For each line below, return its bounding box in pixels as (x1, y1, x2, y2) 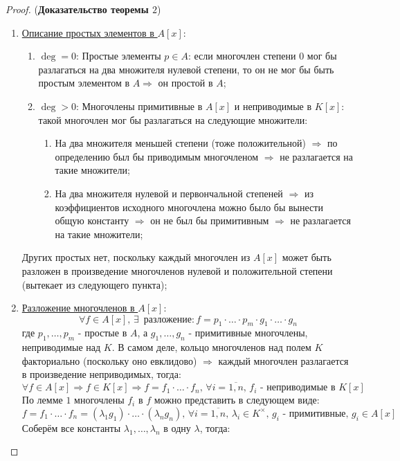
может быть (282, 250, 331, 264)
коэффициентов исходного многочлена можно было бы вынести (55, 199, 323, 214)
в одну (163, 420, 191, 435)
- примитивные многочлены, (188, 325, 308, 340)
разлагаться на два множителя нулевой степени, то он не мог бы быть (38, 62, 334, 76)
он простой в (158, 75, 213, 90)
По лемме (21, 392, 63, 407)
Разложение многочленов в (21, 300, 135, 315)
